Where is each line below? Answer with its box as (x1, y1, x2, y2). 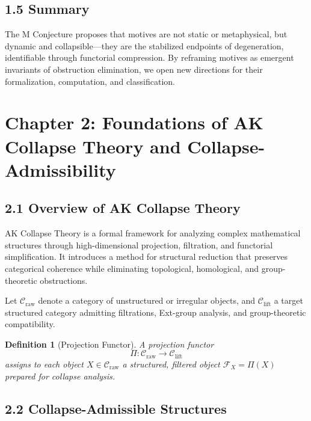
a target (274, 294, 303, 307)
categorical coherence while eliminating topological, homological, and (5, 262, 259, 274)
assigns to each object (5, 357, 84, 370)
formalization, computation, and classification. (5, 75, 175, 87)
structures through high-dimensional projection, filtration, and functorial (5, 238, 273, 251)
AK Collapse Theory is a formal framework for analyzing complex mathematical (5, 227, 301, 239)
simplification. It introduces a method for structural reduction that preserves (5, 250, 288, 263)
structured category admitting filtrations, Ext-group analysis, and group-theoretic (5, 306, 306, 318)
